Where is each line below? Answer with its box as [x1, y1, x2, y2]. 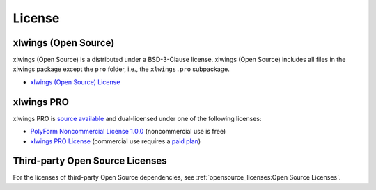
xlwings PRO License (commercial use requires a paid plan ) [30, 136, 201, 145]
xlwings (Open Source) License [30, 77, 120, 86]
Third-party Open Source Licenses [13, 155, 167, 167]
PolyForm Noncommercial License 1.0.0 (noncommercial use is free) [30, 127, 226, 136]
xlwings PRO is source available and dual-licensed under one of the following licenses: [13, 114, 262, 122]
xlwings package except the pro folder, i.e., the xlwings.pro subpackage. [13, 65, 230, 73]
